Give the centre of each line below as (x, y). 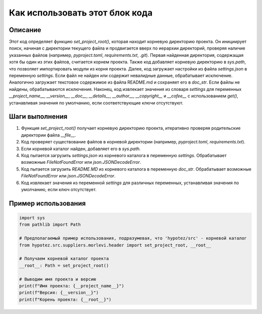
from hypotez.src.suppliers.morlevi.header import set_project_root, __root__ (115, 245)
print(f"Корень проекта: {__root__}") (65, 299)
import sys (32, 218)
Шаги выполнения (38, 117)
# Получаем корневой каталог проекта (64, 259)
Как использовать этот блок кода (81, 13)
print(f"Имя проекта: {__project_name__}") (72, 286)
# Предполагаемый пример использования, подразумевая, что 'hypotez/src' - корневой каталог (133, 238)
